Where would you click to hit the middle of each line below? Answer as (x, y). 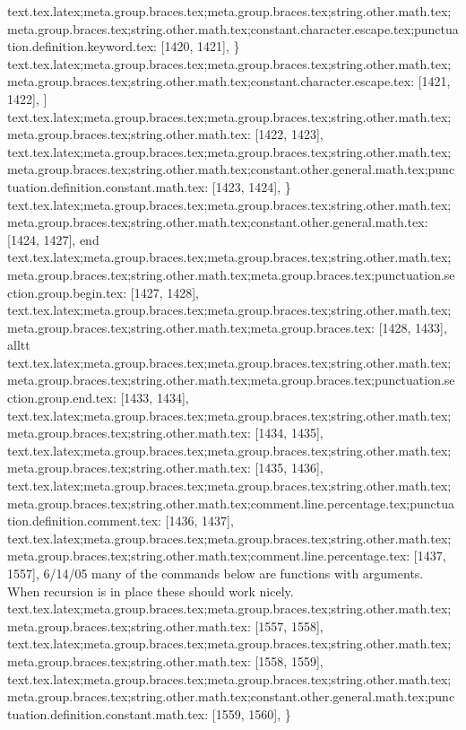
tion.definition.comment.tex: (84, 521)
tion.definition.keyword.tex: (82, 46)
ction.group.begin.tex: (67, 292)
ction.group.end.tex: (62, 398)
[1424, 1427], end (53, 239)
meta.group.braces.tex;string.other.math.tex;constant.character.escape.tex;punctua (233, 28)
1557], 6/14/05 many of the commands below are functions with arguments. (216, 573)
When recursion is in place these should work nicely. (151, 591)
